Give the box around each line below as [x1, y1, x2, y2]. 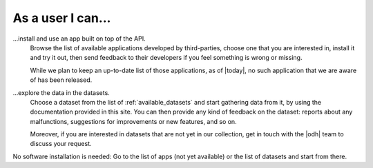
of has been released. [30, 76, 93, 84]
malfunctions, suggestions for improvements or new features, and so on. [30, 117, 238, 125]
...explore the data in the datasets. [12, 88, 110, 96]
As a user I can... [12, 10, 111, 25]
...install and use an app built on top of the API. [12, 34, 146, 43]
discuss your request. [30, 140, 93, 148]
